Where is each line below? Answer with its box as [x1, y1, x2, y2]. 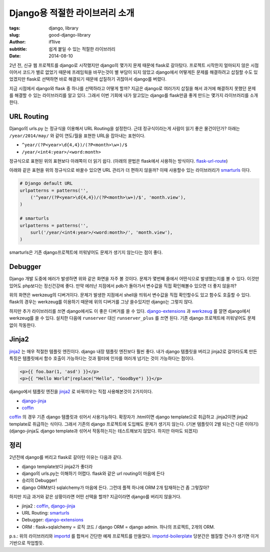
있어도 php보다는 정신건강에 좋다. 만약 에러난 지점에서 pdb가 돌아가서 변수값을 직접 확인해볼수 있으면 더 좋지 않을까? [9, 283, 237, 289]
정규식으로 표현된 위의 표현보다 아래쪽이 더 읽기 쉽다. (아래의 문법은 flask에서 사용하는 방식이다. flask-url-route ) [9, 158, 228, 164]
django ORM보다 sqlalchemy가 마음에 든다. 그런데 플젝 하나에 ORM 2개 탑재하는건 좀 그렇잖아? [21, 484, 209, 490]
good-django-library [48, 32, 91, 38]
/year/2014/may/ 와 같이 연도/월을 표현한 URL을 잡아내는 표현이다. [9, 133, 146, 139]
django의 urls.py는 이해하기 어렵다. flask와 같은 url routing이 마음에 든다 [21, 470, 165, 476]
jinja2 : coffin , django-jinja [21, 503, 75, 509]
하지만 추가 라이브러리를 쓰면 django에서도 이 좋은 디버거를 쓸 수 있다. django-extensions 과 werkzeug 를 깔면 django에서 [9, 308, 250, 314]
